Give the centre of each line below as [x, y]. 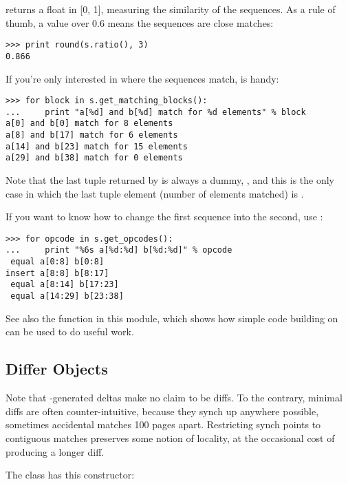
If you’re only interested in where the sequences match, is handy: [142, 78]
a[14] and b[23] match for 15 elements [97, 146]
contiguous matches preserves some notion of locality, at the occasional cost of [170, 438]
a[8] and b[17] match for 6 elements [92, 135]
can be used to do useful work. [70, 332]
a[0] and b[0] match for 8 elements [89, 124]
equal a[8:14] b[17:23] [65, 285]
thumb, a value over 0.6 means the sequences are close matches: [140, 22]
